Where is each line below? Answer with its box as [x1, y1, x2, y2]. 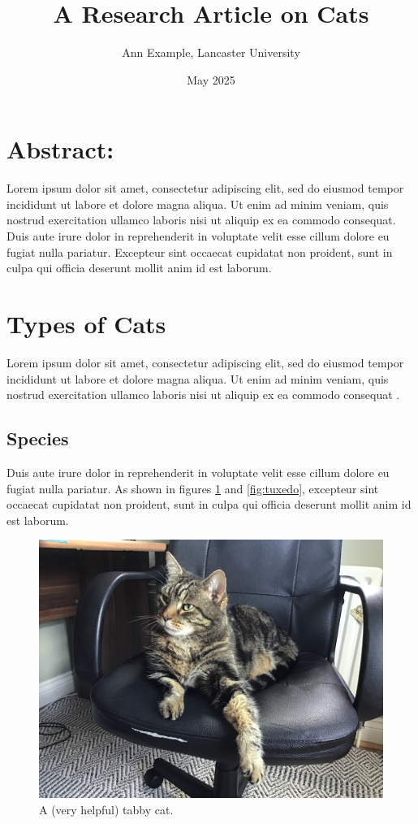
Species [6, 426, 69, 451]
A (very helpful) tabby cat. [39, 800, 174, 817]
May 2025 [187, 71, 235, 88]
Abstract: [6, 132, 114, 166]
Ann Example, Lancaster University [122, 44, 300, 61]
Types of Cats [6, 307, 166, 340]
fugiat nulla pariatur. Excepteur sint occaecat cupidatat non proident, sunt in [6, 243, 393, 260]
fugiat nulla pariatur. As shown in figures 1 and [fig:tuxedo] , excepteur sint [6, 479, 379, 497]
